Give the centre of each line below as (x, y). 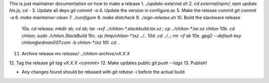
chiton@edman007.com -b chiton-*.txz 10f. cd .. (71, 42)
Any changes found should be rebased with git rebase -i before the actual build (103, 72)
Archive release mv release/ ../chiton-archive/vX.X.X (76, 54)
